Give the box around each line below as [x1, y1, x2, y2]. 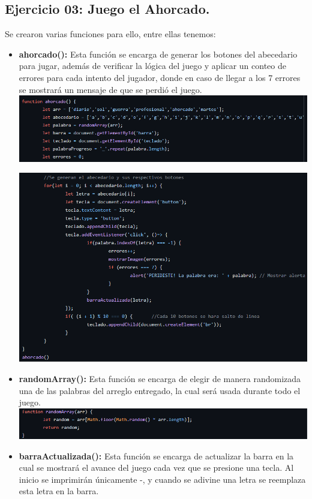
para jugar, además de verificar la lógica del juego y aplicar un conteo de [19, 59, 286, 72]
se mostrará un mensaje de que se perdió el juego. [19, 83, 202, 95]
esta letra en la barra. [19, 485, 99, 497]
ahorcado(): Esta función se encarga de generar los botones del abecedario [19, 47, 298, 60]
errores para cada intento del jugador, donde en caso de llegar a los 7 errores [19, 71, 301, 83]
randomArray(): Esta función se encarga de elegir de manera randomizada [19, 372, 301, 385]
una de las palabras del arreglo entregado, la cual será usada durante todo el [19, 384, 301, 396]
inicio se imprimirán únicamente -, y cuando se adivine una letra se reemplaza [19, 473, 306, 485]
